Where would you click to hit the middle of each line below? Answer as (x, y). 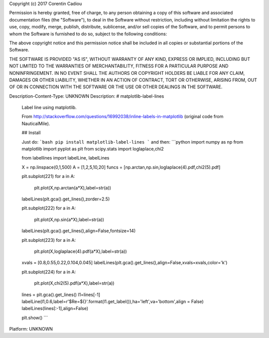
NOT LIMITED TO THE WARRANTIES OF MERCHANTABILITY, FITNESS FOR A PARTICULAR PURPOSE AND (119, 66)
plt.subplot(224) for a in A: (49, 272)
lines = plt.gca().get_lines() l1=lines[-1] (61, 295)
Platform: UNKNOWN (31, 329)
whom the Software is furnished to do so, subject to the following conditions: (88, 34)
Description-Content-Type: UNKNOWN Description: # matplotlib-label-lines (87, 96)
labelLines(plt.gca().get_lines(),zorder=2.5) (66, 199)
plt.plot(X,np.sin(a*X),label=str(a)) (69, 219)
